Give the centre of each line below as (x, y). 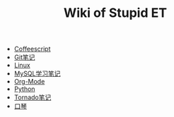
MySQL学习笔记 (37, 74)
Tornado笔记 (33, 97)
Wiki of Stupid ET (115, 13)
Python (24, 89)
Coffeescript (32, 49)
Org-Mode (29, 82)
